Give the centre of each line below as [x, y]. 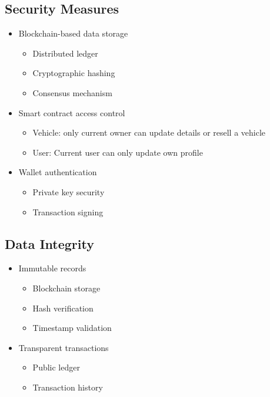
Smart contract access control [72, 112]
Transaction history [68, 387]
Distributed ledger [65, 53]
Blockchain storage [66, 288]
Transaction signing [68, 211]
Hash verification [63, 308]
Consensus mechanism [72, 92]
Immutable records [52, 268]
